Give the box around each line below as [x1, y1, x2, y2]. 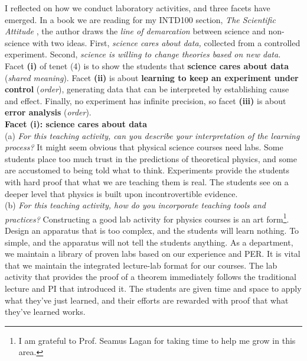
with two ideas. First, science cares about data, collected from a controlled [32, 36, 301, 49]
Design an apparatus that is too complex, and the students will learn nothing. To [5, 224, 299, 236]
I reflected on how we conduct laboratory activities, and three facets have [5, 2, 270, 14]
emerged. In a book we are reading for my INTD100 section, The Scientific [5, 13, 276, 25]
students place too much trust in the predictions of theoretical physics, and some [5, 152, 297, 165]
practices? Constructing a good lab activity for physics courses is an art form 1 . [5, 211, 289, 225]
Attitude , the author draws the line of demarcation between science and [5, 25, 266, 37]
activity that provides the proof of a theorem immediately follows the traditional [5, 270, 296, 283]
